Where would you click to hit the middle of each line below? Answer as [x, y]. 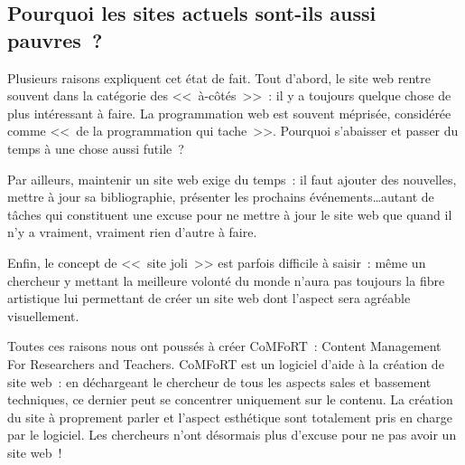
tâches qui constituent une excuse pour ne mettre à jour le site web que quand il [230, 214]
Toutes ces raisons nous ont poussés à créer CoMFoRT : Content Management [224, 346]
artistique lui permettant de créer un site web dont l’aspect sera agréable [209, 298]
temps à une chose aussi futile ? [96, 148]
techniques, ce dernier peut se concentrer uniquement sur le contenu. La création [230, 399]
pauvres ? [55, 39]
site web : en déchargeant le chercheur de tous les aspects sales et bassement [219, 381]
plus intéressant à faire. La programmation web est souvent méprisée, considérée [229, 113]
